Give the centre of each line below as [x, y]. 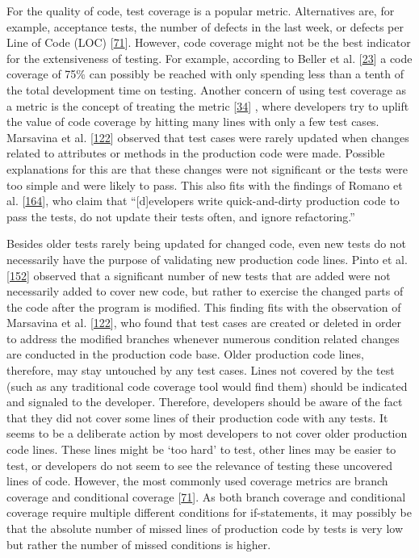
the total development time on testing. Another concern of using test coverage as [207, 89]
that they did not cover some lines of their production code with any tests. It [197, 417]
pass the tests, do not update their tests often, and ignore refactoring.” [181, 216]
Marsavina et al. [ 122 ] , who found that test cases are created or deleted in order [204, 323]
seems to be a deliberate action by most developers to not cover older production [207, 433]
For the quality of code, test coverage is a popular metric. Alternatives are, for [201, 10]
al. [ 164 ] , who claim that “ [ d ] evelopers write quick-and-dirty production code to [203, 201]
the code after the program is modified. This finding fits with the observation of [204, 306]
